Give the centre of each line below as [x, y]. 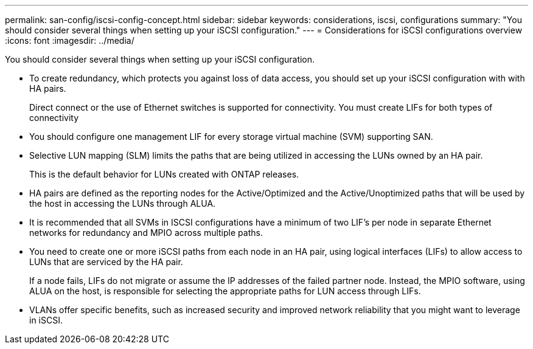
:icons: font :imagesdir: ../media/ [70, 40]
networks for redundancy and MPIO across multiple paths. [146, 233]
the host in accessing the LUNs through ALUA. [123, 203]
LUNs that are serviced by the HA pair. [106, 262]
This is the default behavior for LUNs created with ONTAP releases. [164, 174]
